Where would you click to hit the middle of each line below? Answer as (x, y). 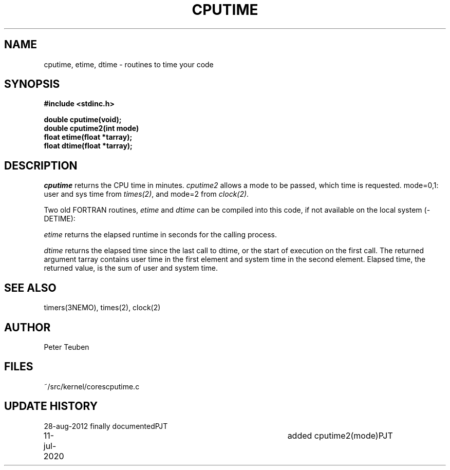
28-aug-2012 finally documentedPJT (106, 426)
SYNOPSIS (32, 84)
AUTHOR (27, 327)
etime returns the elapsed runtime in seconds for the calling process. (160, 235)
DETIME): (60, 219)
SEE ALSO (30, 288)
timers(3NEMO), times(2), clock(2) (102, 308)
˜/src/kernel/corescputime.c (92, 386)
